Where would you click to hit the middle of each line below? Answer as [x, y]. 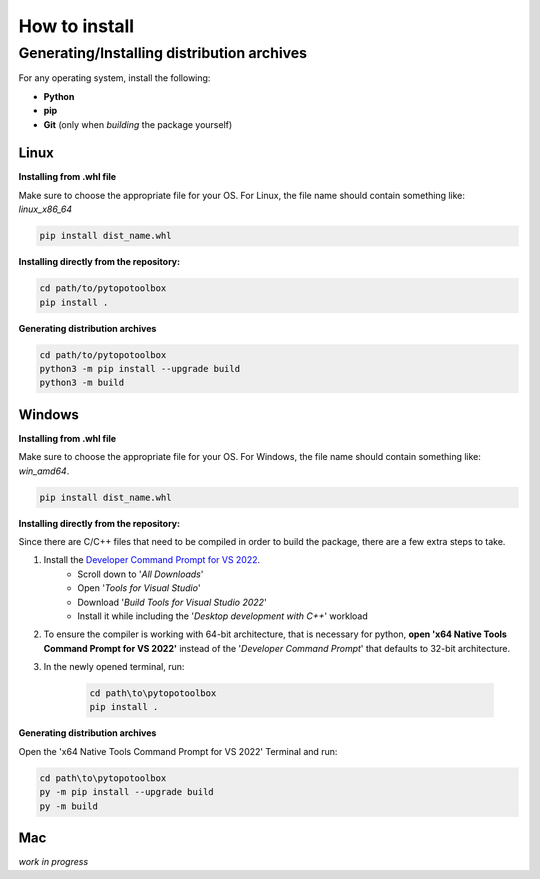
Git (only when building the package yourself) [138, 124]
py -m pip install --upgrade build [126, 792]
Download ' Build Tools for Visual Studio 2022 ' [172, 602]
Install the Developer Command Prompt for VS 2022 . [152, 560]
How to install [76, 26]
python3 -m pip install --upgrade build [139, 368]
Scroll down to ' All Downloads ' [140, 574]
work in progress [53, 862]
